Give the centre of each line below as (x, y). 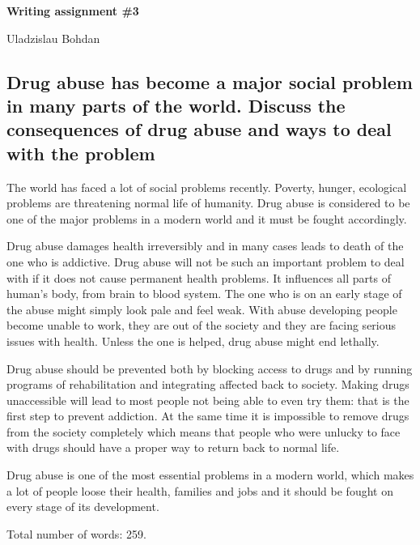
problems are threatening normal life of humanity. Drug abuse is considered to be (208, 203)
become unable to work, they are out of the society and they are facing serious (202, 325)
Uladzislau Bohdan (53, 38)
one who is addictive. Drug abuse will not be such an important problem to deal (206, 261)
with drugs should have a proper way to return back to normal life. (173, 447)
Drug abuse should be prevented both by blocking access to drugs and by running (210, 368)
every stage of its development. (83, 507)
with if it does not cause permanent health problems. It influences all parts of (199, 277)
